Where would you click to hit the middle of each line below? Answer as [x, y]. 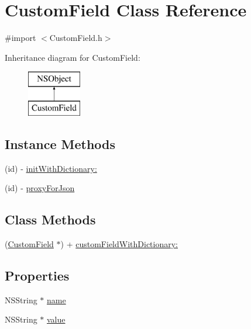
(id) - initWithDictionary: [51, 168]
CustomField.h [76, 38]
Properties [37, 276]
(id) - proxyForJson [40, 188]
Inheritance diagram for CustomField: [73, 57]
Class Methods [50, 219]
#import [20, 38]
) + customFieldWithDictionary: [119, 244]
